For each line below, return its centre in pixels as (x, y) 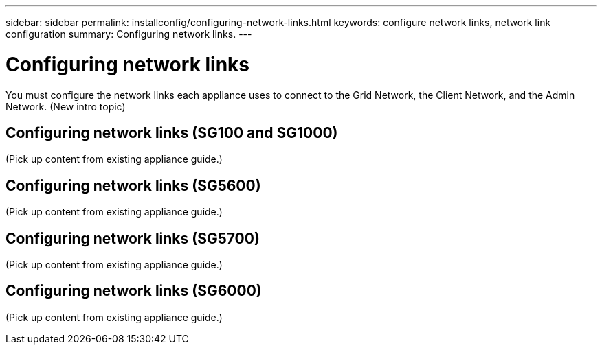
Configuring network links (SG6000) (134, 291)
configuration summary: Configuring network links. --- (129, 34)
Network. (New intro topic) (66, 106)
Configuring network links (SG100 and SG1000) (172, 132)
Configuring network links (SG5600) (133, 185)
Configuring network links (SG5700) (133, 238)
